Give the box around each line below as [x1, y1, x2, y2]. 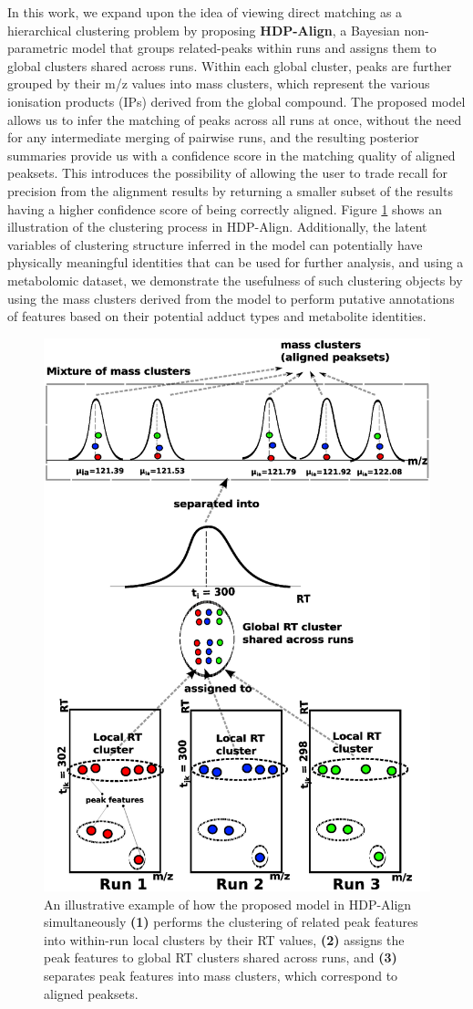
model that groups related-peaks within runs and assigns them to [71, 38, 437, 57]
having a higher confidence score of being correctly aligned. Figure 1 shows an [7, 199, 443, 218]
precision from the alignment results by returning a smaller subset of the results [7, 181, 453, 200]
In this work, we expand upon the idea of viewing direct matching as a [7, 3, 403, 21]
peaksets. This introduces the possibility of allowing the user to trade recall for [7, 163, 447, 182]
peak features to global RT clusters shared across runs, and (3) [44, 948, 397, 967]
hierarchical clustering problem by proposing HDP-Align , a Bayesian [7, 20, 400, 39]
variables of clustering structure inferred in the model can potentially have [7, 234, 423, 254]
